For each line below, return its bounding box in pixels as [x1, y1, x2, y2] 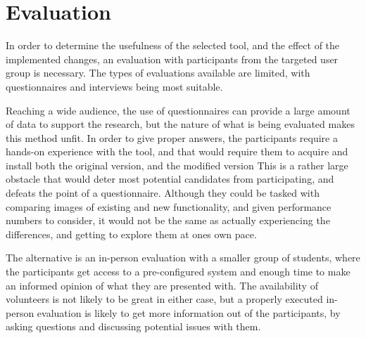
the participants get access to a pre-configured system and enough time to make [6, 264, 351, 279]
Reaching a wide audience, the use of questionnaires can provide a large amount [6, 103, 351, 117]
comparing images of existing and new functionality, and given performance [6, 199, 332, 214]
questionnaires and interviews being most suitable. [6, 79, 223, 93]
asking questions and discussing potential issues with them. [6, 319, 261, 334]
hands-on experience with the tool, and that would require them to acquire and [6, 144, 348, 159]
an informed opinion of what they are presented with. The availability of [6, 278, 318, 292]
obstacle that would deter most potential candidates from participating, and [6, 171, 334, 186]
